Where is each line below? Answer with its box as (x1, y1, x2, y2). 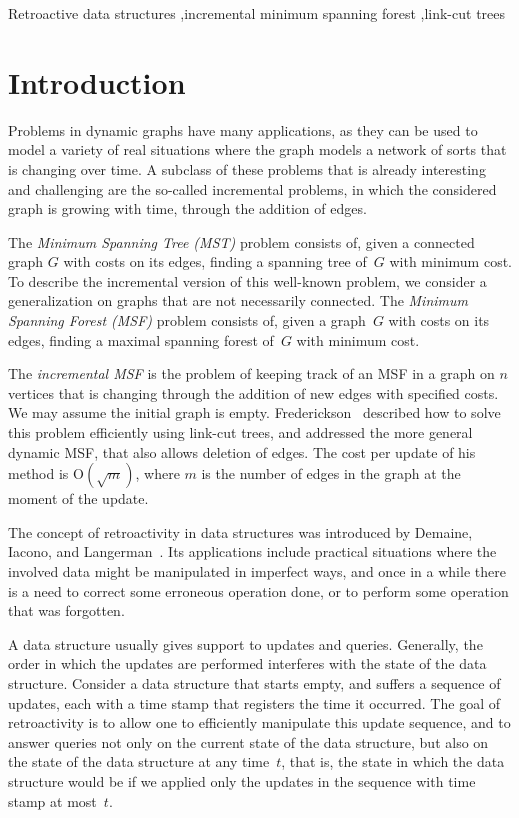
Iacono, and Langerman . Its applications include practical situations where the (8, 541, 497, 562)
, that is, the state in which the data (281, 751, 505, 772)
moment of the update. (8, 488, 149, 509)
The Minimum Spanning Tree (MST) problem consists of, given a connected (8, 231, 475, 252)
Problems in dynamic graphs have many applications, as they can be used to (8, 119, 478, 140)
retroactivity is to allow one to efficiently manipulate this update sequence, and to (8, 712, 511, 733)
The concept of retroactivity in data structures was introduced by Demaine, (8, 521, 473, 542)
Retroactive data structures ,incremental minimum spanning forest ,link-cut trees (8, 3, 506, 23)
